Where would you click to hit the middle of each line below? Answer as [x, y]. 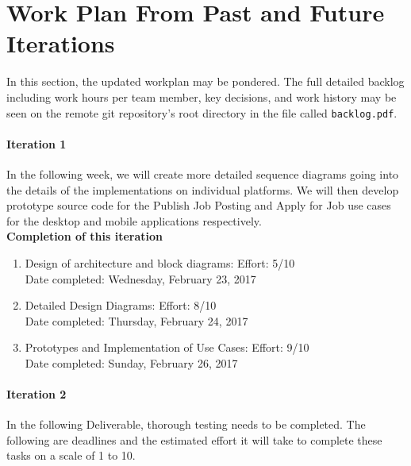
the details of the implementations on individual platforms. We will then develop [203, 189]
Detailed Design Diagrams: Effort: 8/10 [121, 305]
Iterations [61, 43]
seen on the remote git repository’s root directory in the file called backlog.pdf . [202, 112]
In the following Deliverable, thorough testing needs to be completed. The [186, 424]
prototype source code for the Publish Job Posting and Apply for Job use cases [199, 205]
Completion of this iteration [85, 236]
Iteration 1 [36, 143]
